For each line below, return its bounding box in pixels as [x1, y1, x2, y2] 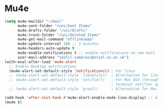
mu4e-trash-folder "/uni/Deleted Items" [17, 32, 101, 37]
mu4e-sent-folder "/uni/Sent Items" [17, 23, 92, 28]
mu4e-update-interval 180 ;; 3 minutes [17, 42, 98, 47]
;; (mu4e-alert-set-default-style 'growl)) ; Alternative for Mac [9, 87, 158, 92]
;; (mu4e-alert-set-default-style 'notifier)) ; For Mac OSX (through [9, 78, 160, 82]
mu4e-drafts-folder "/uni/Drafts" [17, 28, 88, 33]
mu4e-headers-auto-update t [17, 46, 75, 51]
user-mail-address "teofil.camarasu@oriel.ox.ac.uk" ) [17, 55, 129, 60]
